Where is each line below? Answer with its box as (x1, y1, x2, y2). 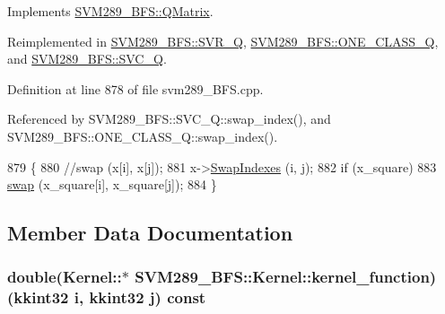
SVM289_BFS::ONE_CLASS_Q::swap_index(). (7, 126, 278, 145)
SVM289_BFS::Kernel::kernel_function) (135, 266, 437, 288)
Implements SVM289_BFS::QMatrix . (7, 2, 214, 20)
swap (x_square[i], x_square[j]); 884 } (7, 175, 217, 194)
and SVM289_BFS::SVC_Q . (7, 49, 167, 68)
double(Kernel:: (7, 266, 122, 288)
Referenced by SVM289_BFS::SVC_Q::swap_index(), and (7, 109, 331, 128)
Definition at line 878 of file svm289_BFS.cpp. (7, 79, 264, 98)
